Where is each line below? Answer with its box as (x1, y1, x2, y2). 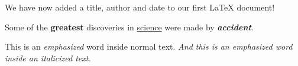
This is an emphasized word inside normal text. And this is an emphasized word (5, 40, 293, 53)
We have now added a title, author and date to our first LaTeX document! (5, 1, 275, 13)
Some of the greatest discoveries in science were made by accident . (5, 20, 254, 33)
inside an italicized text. (5, 51, 91, 64)
